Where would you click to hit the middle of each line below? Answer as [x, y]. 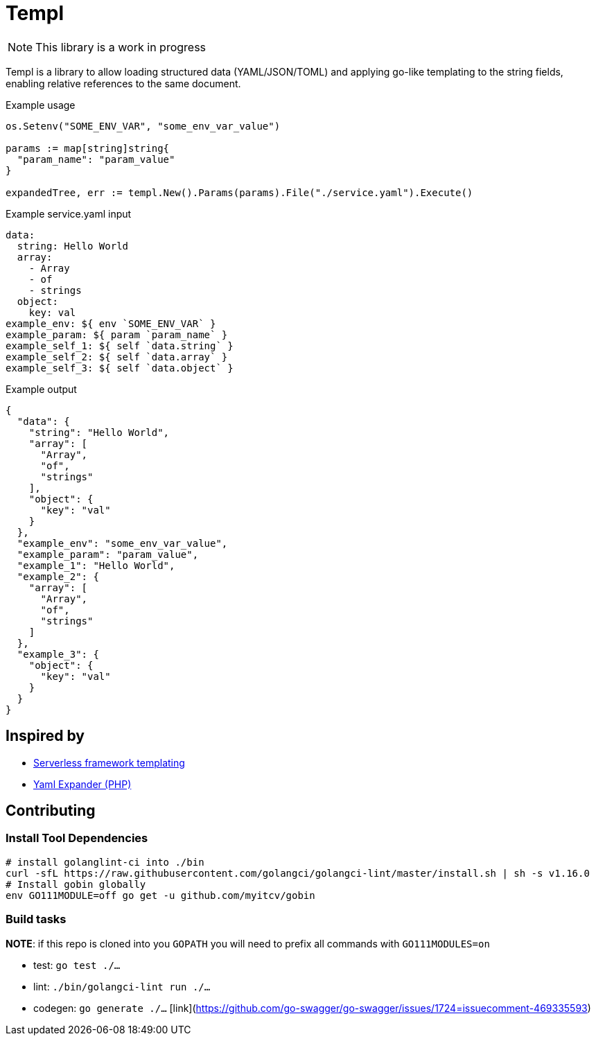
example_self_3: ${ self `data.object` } [120, 368]
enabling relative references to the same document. [123, 83]
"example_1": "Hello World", [96, 565]
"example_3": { [58, 654]
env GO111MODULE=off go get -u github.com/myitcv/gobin [160, 895]
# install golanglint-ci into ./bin [105, 862]
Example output [41, 389]
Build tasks [36, 919]
